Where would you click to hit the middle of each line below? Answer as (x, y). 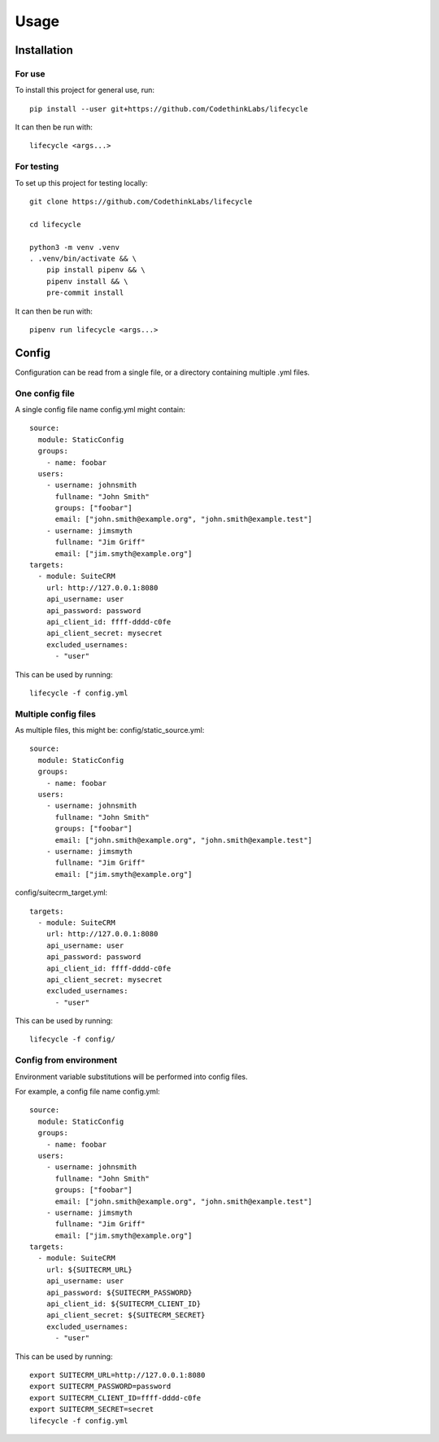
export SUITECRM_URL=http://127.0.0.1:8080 (117, 1375)
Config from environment (66, 1060)
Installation (44, 50)
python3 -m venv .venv (75, 247)
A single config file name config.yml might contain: (100, 409)
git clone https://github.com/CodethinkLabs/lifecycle (141, 202)
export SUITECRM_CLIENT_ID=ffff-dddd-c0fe (115, 1398)
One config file (45, 393)
